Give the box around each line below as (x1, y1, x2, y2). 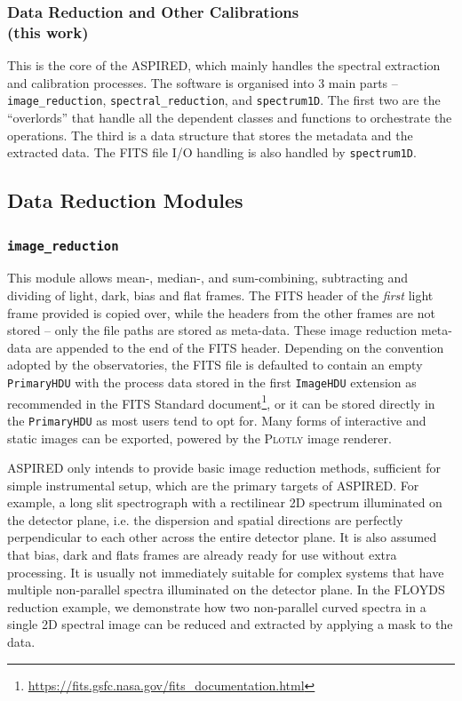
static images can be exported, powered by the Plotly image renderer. (7, 428, 392, 447)
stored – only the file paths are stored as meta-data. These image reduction (7, 321, 418, 339)
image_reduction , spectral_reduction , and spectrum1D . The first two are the (7, 91, 441, 109)
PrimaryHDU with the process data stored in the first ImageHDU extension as (7, 372, 417, 391)
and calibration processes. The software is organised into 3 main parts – (7, 73, 398, 92)
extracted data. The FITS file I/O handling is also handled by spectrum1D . (7, 143, 417, 162)
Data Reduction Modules (7, 187, 243, 214)
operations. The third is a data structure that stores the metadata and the (7, 125, 413, 144)
